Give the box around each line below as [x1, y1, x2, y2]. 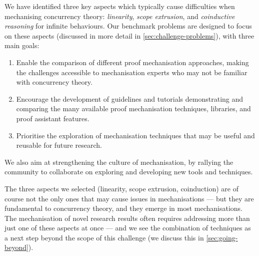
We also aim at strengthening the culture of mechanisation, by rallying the [4, 156, 233, 167]
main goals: [4, 40, 39, 51]
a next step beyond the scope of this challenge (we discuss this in [4, 232, 204, 242]
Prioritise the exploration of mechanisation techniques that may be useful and [16, 130, 255, 140]
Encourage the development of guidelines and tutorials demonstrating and [16, 93, 243, 104]
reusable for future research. [16, 140, 102, 150]
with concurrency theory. [16, 77, 92, 87]
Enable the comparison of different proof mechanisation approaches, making [16, 57, 249, 67]
